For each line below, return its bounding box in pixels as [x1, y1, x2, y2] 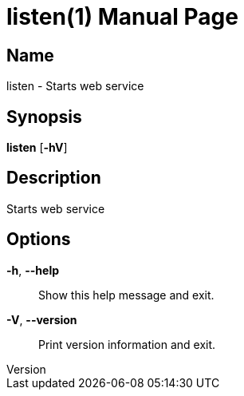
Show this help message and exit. [38, 287, 214, 302]
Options [6, 229, 71, 250]
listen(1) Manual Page [6, 3, 238, 30]
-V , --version [6, 312, 77, 327]
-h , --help [6, 263, 60, 277]
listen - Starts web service [6, 79, 144, 93]
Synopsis [6, 106, 82, 127]
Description [6, 168, 101, 188]
